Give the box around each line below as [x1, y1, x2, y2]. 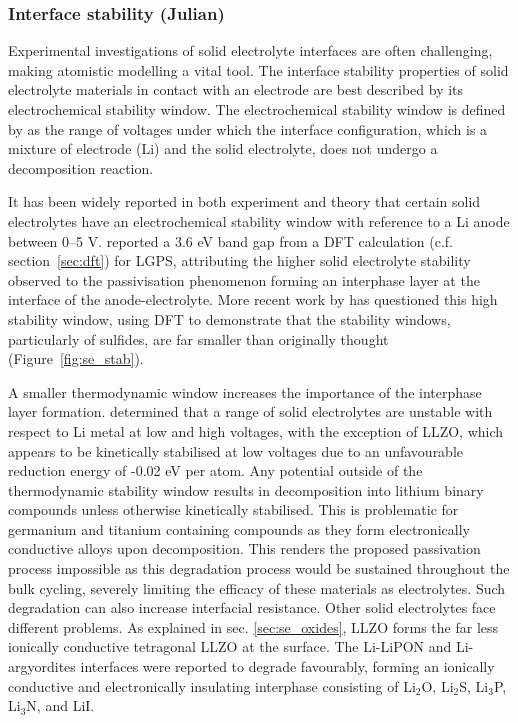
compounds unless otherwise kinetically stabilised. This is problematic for [8, 499, 459, 520]
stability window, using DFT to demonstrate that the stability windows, [8, 308, 451, 329]
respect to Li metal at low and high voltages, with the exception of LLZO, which [8, 420, 504, 441]
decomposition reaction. [8, 157, 154, 178]
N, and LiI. [26, 695, 95, 716]
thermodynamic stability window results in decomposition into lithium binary [8, 479, 484, 500]
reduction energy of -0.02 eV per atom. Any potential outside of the [8, 460, 423, 481]
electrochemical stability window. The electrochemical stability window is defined [8, 99, 506, 119]
